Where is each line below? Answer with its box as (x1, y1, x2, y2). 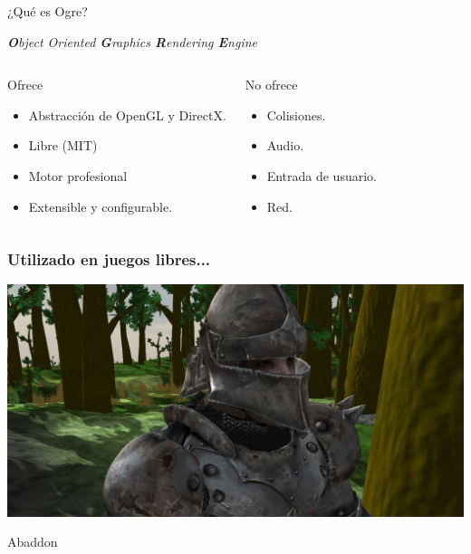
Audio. (266, 136, 304, 155)
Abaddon (7, 532, 58, 551)
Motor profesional (28, 166, 128, 185)
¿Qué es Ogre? (7, 2, 88, 20)
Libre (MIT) (28, 136, 98, 155)
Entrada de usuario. (266, 166, 377, 185)
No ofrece (245, 75, 298, 94)
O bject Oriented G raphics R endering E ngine (7, 32, 258, 51)
